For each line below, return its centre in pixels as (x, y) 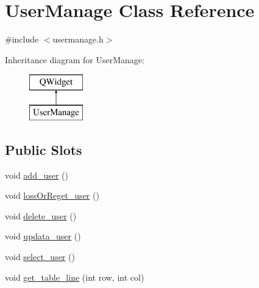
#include (22, 39)
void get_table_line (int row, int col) (75, 277)
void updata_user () (43, 236)
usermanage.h (78, 39)
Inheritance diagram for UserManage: (75, 59)
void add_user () (37, 175)
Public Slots (44, 149)
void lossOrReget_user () (52, 195)
